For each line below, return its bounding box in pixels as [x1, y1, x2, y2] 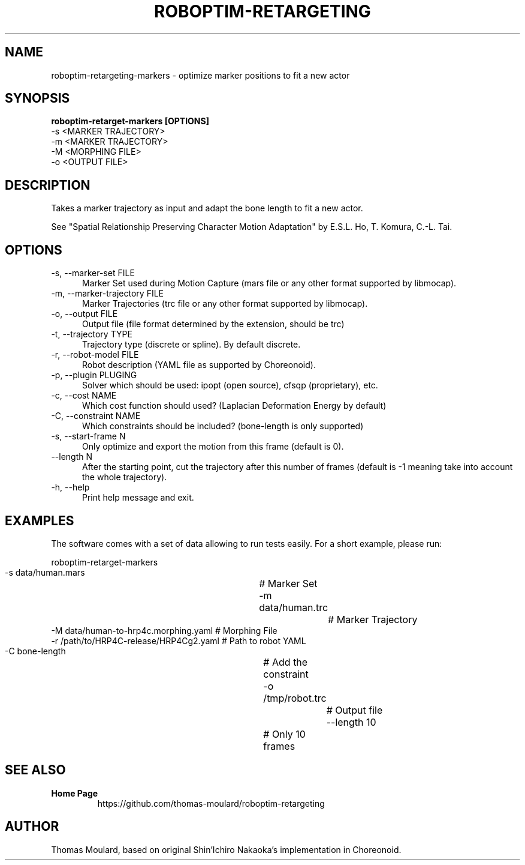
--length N [51, 451, 93, 462]
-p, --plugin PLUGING [51, 370, 137, 381]
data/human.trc [259, 601, 328, 613]
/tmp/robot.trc [263, 692, 327, 704]
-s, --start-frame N [51, 431, 126, 442]
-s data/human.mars [5, 567, 85, 577]
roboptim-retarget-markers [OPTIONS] [51, 116, 209, 127]
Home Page [51, 788, 98, 798]
